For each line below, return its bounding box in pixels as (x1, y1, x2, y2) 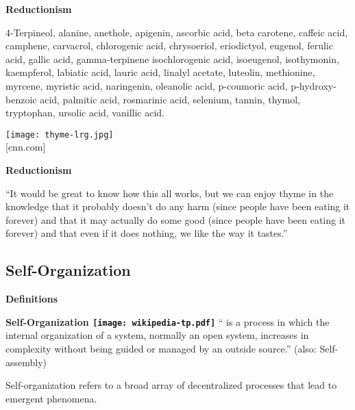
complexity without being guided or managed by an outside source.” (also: (5, 342, 317, 356)
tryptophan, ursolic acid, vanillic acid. (5, 105, 164, 120)
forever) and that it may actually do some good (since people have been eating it (5, 212, 346, 227)
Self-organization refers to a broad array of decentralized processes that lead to (5, 378, 337, 392)
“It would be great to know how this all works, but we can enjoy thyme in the (5, 185, 334, 200)
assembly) (5, 355, 47, 369)
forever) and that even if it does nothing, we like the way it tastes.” (5, 226, 288, 240)
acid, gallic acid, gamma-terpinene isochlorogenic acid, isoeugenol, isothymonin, (5, 51, 339, 66)
